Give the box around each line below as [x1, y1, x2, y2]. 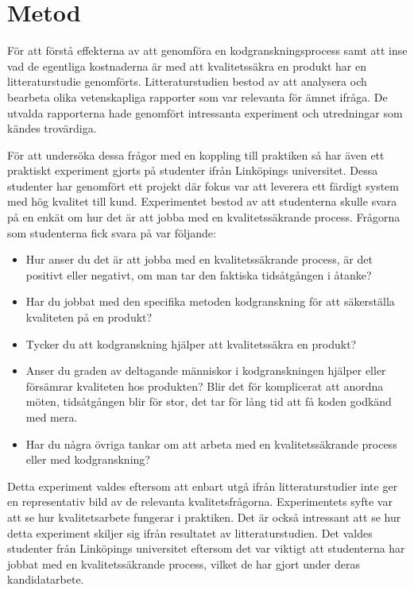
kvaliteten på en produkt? [25, 309, 153, 326]
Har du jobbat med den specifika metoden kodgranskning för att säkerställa [25, 293, 395, 310]
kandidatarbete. [7, 571, 84, 588]
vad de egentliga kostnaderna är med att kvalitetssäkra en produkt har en [7, 57, 366, 74]
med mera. [25, 409, 78, 425]
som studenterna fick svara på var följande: [7, 224, 216, 241]
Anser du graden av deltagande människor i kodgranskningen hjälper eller [25, 362, 386, 379]
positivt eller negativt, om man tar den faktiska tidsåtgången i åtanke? [25, 266, 372, 283]
